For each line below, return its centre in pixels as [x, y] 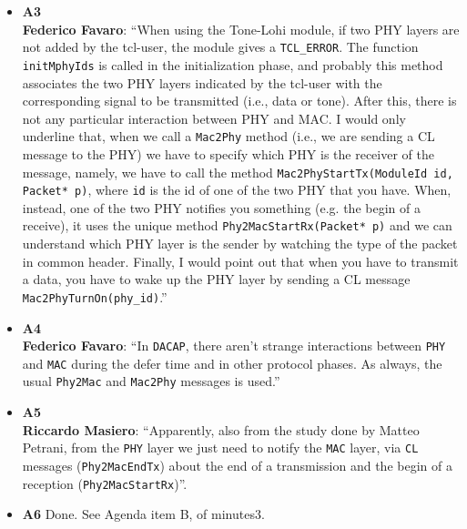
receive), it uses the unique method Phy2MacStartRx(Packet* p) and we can [237, 225]
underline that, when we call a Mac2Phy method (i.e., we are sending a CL [228, 136]
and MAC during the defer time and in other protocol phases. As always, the [232, 363]
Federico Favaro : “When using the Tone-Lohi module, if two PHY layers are [241, 29]
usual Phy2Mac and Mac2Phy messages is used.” [151, 381]
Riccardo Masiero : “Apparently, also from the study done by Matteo [221, 429]
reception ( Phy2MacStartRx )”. [105, 483]
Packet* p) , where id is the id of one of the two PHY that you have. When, [237, 190]
